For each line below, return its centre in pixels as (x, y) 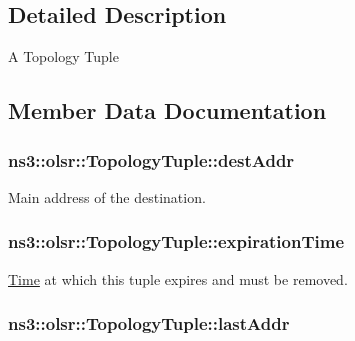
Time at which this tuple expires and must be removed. (178, 278)
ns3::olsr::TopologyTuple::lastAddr (149, 323)
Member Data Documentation (167, 110)
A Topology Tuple (63, 56)
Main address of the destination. (107, 196)
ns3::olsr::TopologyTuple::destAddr (151, 159)
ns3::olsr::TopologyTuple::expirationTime (176, 241)
